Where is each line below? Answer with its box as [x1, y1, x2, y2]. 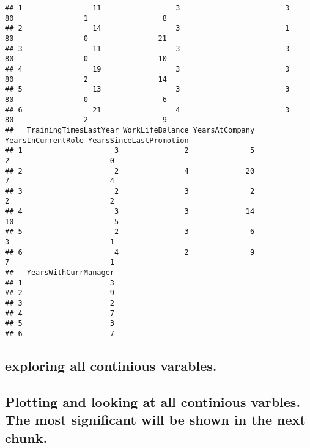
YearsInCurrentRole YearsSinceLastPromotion [5, 136, 189, 145]
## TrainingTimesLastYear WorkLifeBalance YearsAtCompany [5, 125, 255, 134]
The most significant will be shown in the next [5, 410, 306, 429]
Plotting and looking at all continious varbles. [5, 392, 301, 411]
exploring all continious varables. [5, 356, 217, 375]
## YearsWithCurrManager [5, 268, 114, 277]
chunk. [5, 428, 48, 447]
